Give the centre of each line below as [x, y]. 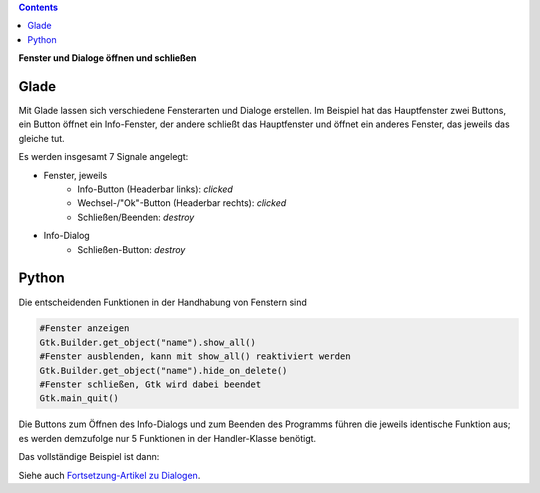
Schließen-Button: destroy [131, 249]
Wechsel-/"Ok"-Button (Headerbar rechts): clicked [182, 203]
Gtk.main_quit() [79, 398]
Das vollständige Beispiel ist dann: [89, 457]
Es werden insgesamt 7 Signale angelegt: [103, 157]
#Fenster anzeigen [84, 328]
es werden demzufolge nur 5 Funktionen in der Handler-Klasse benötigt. [167, 438]
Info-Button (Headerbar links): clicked [155, 189]
